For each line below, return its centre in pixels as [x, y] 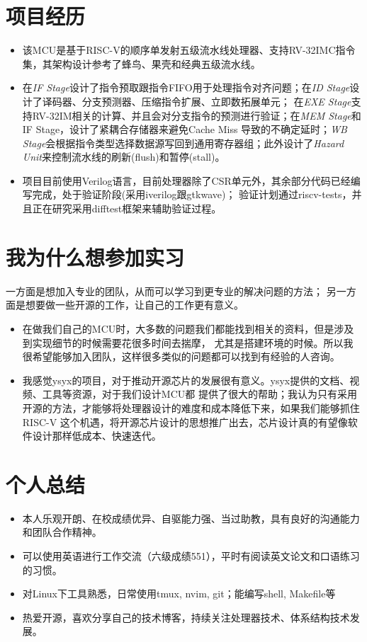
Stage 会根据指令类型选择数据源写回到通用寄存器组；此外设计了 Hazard [183, 143]
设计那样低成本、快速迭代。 [97, 436]
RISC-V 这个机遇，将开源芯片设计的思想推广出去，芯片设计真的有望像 [185, 422]
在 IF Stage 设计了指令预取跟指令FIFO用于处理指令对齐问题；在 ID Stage [186, 87]
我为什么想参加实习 [95, 257]
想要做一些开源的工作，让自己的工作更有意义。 [134, 305]
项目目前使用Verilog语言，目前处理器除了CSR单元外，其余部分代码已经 [186, 180]
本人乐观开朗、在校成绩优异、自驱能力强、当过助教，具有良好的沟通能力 [191, 518]
